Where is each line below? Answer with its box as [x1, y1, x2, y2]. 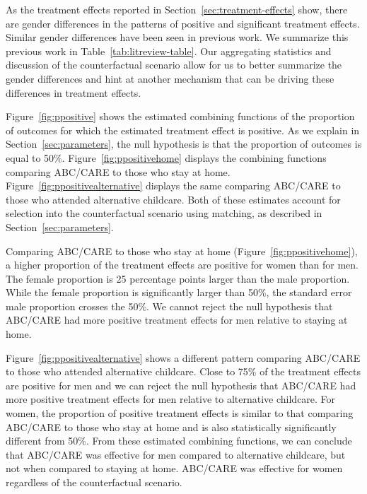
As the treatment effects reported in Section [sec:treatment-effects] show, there [6, 2, 348, 16]
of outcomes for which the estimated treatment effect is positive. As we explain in [6, 122, 360, 137]
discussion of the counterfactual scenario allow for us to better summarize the [6, 57, 342, 72]
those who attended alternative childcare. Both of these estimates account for [6, 192, 341, 206]
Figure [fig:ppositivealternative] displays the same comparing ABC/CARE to [6, 178, 341, 193]
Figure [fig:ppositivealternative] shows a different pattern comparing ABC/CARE [6, 350, 361, 365]
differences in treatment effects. [6, 85, 141, 100]
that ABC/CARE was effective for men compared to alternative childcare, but [6, 447, 346, 461]
